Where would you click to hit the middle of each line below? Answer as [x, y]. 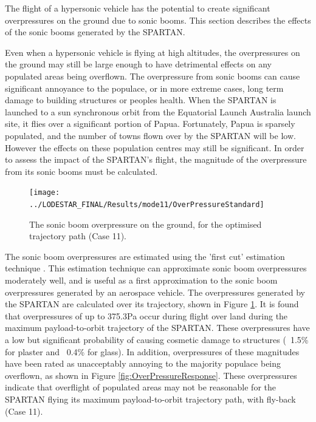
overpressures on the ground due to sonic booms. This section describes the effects [158, 20]
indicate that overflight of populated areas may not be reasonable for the [140, 387]
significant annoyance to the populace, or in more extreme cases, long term [144, 88]
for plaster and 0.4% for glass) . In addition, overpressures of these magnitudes [152, 351]
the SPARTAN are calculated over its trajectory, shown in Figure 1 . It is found [152, 304]
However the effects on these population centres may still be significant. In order [155, 147]
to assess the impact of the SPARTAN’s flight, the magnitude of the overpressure [156, 159]
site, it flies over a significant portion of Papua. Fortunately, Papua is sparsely [150, 124]
